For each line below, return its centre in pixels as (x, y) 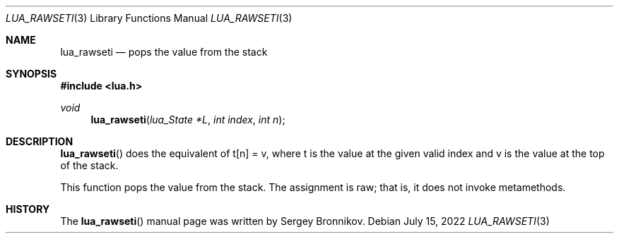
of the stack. (89, 165)
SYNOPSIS (31, 74)
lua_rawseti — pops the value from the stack (164, 52)
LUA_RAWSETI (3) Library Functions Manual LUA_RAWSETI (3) (149, 18)
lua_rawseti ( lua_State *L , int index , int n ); (188, 119)
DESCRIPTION (40, 141)
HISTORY (28, 209)
